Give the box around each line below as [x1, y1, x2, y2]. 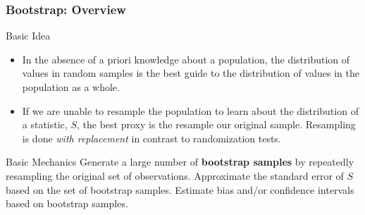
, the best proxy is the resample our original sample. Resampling [76, 117, 356, 132]
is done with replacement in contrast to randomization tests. [22, 130, 281, 145]
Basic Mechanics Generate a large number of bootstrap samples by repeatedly [6, 154, 354, 169]
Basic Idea [6, 28, 51, 43]
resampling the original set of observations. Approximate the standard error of [6, 168, 344, 183]
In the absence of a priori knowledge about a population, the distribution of [22, 51, 350, 66]
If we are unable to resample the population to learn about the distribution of [22, 103, 359, 118]
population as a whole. [22, 80, 120, 94]
